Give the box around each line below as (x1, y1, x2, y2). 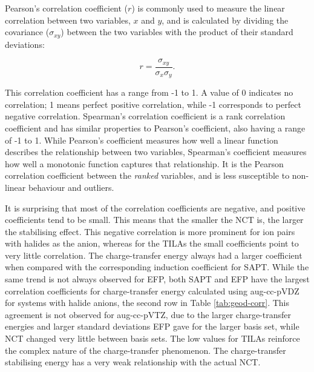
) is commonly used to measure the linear (131, 2, 285, 14)
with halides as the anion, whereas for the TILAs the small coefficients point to (5, 237, 299, 250)
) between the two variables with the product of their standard (61, 25, 293, 38)
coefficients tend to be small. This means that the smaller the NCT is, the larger (5, 213, 304, 226)
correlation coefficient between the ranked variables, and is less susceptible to (5, 169, 290, 182)
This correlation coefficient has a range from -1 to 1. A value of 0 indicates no (5, 86, 293, 99)
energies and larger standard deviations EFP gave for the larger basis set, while (5, 320, 299, 333)
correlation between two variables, (5, 13, 131, 26)
